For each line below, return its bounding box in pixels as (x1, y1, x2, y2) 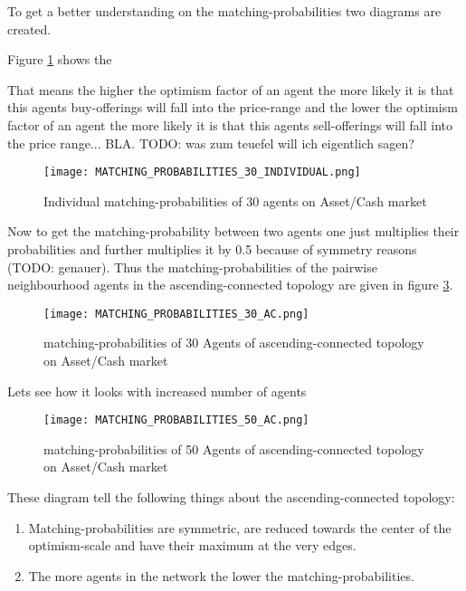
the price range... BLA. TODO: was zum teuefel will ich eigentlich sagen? (7, 133, 414, 152)
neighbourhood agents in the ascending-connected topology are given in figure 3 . (7, 275, 453, 294)
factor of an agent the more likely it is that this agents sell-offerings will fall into (7, 115, 453, 134)
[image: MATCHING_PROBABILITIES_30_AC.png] (43, 307, 309, 320)
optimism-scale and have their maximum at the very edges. (28, 536, 357, 555)
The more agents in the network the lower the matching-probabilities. (28, 566, 414, 585)
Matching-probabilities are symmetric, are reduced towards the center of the (28, 518, 452, 537)
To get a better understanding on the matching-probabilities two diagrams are (7, 2, 442, 20)
